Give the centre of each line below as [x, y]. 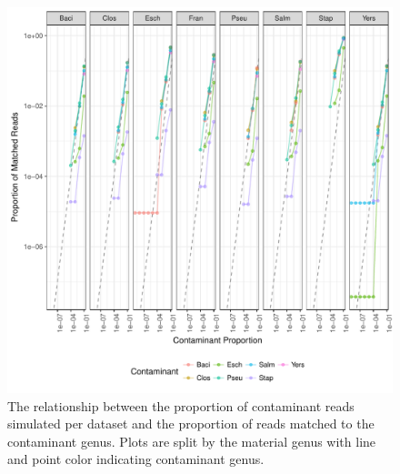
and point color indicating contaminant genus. [136, 459]
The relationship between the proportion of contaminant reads [181, 405]
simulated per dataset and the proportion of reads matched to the [191, 424]
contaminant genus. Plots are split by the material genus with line [192, 441]
